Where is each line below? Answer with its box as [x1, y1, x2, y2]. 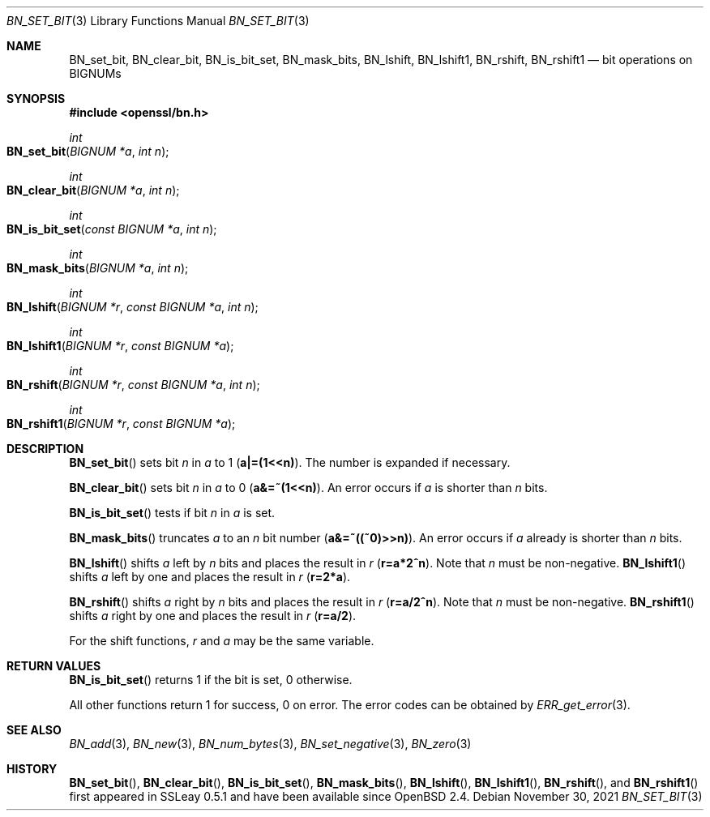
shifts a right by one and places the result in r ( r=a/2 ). [69, 609, 357, 622]
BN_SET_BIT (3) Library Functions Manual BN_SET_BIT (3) [6, 14, 310, 28]
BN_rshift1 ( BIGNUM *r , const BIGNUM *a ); [6, 417, 236, 430]
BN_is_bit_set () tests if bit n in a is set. [69, 506, 276, 520]
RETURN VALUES [6, 659, 101, 673]
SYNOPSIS [6, 92, 66, 105]
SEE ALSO [6, 723, 62, 737]
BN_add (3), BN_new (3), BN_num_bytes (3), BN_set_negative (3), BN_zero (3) [69, 737, 472, 751]
